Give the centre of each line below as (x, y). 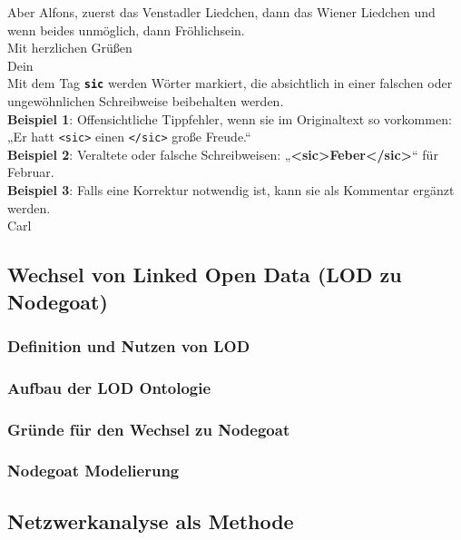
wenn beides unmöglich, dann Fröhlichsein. (126, 29)
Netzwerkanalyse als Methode (151, 520)
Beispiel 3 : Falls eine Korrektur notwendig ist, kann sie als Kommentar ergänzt (231, 190)
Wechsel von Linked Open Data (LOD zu (205, 275)
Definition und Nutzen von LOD (129, 345)
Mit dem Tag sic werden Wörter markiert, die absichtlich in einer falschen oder (230, 83)
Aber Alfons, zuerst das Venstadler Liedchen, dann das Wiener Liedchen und (221, 12)
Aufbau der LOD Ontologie (109, 387)
